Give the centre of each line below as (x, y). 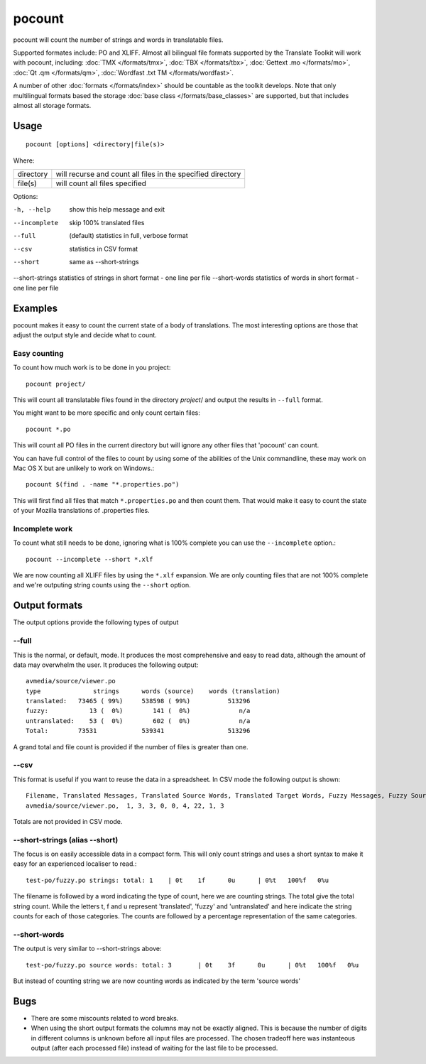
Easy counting (38, 353)
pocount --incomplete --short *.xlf (89, 559)
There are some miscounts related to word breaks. (105, 1018)
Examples (35, 308)
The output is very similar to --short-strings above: (87, 949)
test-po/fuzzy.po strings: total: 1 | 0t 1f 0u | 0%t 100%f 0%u (177, 880)
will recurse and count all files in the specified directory (148, 174)
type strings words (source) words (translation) (153, 691)
